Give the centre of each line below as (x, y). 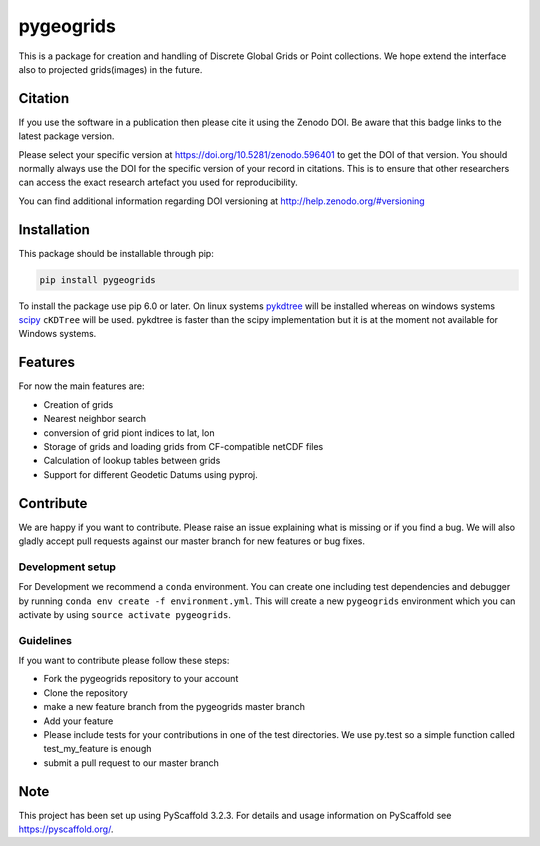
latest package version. (66, 136)
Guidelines (45, 640)
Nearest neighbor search (95, 419)
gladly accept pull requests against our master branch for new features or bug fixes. (191, 541)
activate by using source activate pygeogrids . (125, 614)
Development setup (67, 567)
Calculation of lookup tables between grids (132, 461)
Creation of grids (78, 404)
